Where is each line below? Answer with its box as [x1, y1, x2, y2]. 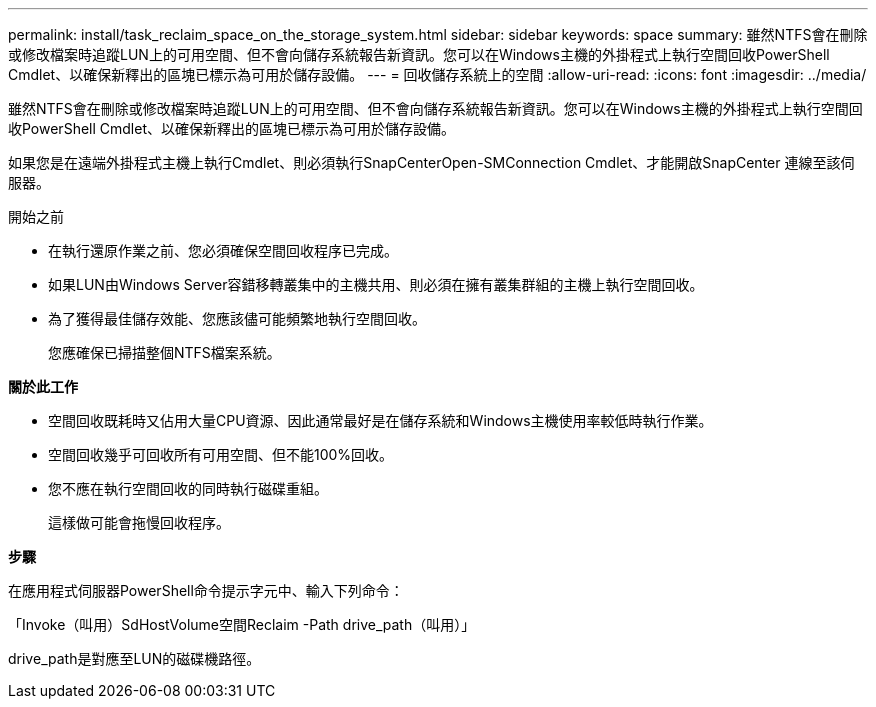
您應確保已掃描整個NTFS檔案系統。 [48, 344, 281, 361]
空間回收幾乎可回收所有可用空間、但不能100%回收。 [48, 446, 394, 463]
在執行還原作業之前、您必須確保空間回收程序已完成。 [48, 242, 398, 259]
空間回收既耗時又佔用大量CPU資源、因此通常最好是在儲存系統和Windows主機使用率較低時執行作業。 [48, 412, 713, 429]
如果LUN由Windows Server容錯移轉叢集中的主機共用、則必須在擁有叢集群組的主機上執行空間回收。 [48, 276, 704, 293]
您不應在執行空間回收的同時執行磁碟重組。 [48, 480, 328, 497]
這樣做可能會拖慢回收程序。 [48, 514, 230, 531]
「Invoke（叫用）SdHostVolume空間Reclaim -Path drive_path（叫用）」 [8, 616, 476, 633]
